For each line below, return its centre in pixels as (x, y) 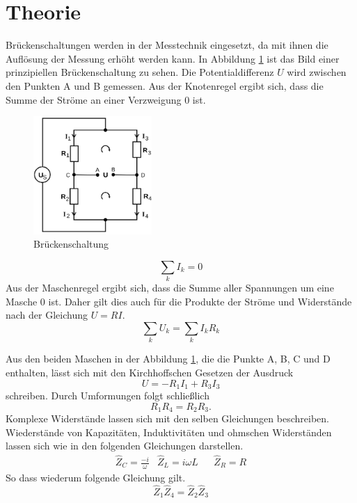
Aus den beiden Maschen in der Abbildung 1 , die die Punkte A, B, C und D (168, 359)
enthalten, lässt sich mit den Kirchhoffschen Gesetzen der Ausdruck (150, 372)
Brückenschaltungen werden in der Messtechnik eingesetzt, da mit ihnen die (167, 45)
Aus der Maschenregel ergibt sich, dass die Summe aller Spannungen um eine (170, 288)
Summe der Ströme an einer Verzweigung (94, 99)
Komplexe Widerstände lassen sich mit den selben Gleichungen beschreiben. (167, 418)
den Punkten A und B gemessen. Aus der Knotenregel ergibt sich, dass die (165, 85)
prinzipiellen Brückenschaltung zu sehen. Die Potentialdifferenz (140, 72)
